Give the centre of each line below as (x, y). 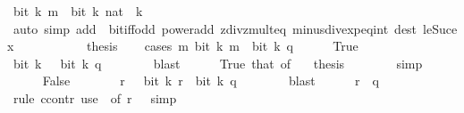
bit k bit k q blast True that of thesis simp (218, 63)
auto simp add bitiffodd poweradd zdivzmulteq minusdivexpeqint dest (215, 28)
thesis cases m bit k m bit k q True (223, 46)
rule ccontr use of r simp (95, 97)
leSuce (440, 28)
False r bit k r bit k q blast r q (211, 81)
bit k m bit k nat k (78, 11)
